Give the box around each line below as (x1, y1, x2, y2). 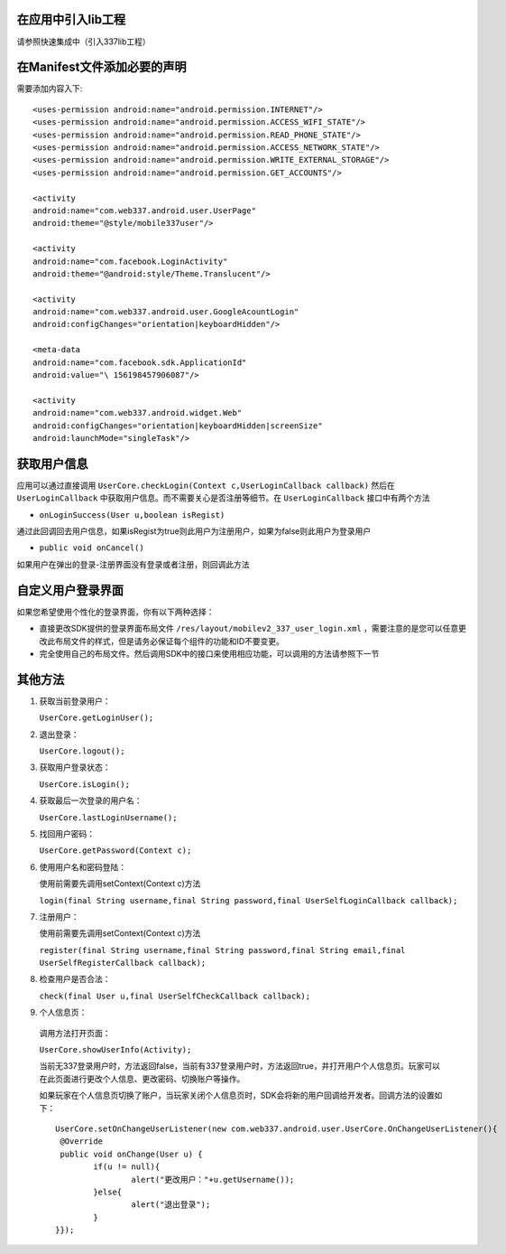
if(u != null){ (93, 1162, 161, 1172)
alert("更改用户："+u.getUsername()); (131, 1174, 295, 1184)
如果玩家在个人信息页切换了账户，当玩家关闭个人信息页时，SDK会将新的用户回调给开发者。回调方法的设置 (39, 1090, 435, 1101)
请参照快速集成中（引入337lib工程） (16, 36, 151, 47)
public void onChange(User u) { (60, 1148, 203, 1159)
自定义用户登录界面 (16, 583, 124, 598)
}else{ (93, 1186, 123, 1197)
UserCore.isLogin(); (39, 779, 131, 790)
